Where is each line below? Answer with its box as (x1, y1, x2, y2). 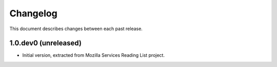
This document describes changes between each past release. (9, 26, 143, 32)
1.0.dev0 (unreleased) (9, 39, 82, 48)
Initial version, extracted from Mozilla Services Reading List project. (22, 52, 165, 58)
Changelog (9, 8, 57, 19)
